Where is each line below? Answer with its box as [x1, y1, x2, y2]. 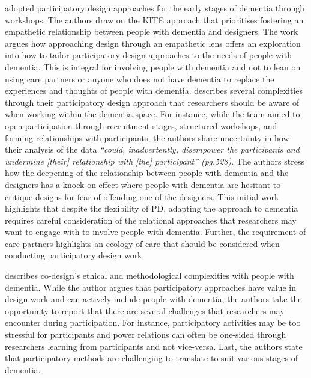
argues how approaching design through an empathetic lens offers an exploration [5, 37, 301, 49]
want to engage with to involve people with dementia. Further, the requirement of [5, 225, 306, 238]
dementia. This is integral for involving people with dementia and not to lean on [5, 60, 301, 73]
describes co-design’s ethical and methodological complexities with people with [5, 269, 294, 282]
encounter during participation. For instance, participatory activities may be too [5, 316, 301, 329]
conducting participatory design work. [5, 249, 145, 261]
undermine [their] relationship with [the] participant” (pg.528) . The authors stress [5, 154, 304, 167]
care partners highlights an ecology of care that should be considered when [5, 237, 280, 249]
